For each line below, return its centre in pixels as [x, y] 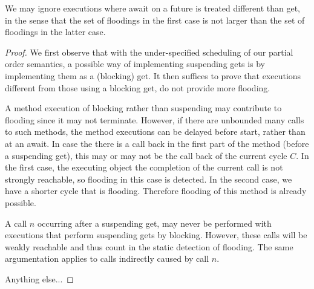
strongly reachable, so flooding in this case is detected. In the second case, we [149, 179]
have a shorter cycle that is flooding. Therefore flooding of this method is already [156, 191]
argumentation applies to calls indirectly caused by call [107, 258]
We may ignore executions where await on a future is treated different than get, [152, 8]
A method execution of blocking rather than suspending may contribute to [143, 108]
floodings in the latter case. [55, 32]
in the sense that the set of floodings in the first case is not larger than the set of [155, 20]
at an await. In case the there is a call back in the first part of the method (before [157, 143]
